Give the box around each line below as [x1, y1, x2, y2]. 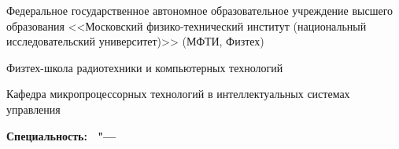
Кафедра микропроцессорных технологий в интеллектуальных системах [6, 85, 350, 102]
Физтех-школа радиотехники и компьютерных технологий [6, 59, 283, 75]
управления [6, 100, 61, 117]
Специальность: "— [6, 127, 116, 144]
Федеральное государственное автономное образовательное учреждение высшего [6, 2, 393, 18]
